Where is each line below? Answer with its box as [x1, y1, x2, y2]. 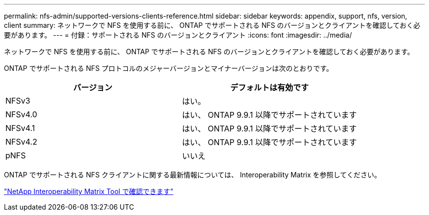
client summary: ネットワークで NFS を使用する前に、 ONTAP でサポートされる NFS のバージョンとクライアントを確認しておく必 [4, 21, 420, 29]
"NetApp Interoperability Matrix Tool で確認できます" [4, 187, 173, 195]
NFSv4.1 [5, 123, 35, 133]
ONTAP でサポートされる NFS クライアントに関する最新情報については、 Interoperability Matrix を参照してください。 [4, 171, 381, 179]
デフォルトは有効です [230, 83, 309, 92]
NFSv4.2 [5, 137, 37, 147]
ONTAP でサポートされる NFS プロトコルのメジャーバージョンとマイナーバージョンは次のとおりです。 [4, 64, 334, 72]
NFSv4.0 [5, 109, 37, 119]
